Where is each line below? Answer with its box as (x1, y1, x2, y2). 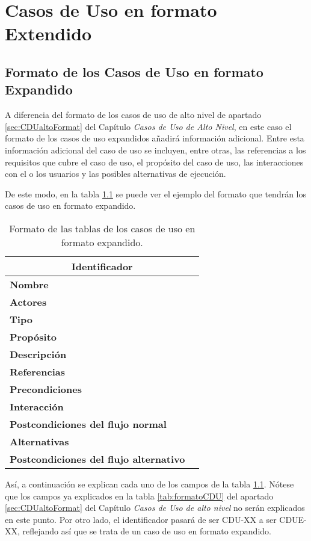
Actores (10, 294, 47, 309)
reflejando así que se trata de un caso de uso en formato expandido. (22, 525, 271, 537)
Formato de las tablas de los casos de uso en (9, 221, 196, 235)
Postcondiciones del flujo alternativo (10, 451, 185, 466)
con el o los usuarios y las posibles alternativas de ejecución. (5, 167, 226, 180)
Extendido (5, 21, 92, 46)
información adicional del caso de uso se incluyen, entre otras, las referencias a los (5, 143, 306, 156)
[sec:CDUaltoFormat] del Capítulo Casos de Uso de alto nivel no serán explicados (5, 501, 305, 514)
